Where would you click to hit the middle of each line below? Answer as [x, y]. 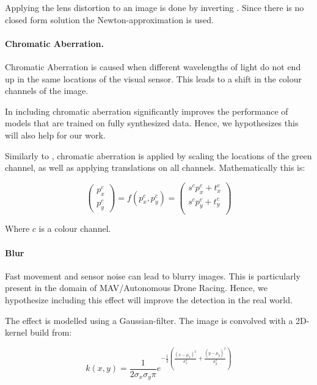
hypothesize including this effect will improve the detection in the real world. [149, 300]
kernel [16, 332]
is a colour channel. [75, 228]
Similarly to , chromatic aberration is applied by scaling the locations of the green [158, 155]
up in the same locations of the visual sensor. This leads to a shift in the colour [154, 78]
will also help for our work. [55, 135]
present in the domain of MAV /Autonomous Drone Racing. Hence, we [136, 288]
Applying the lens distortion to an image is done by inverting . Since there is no [155, 7]
